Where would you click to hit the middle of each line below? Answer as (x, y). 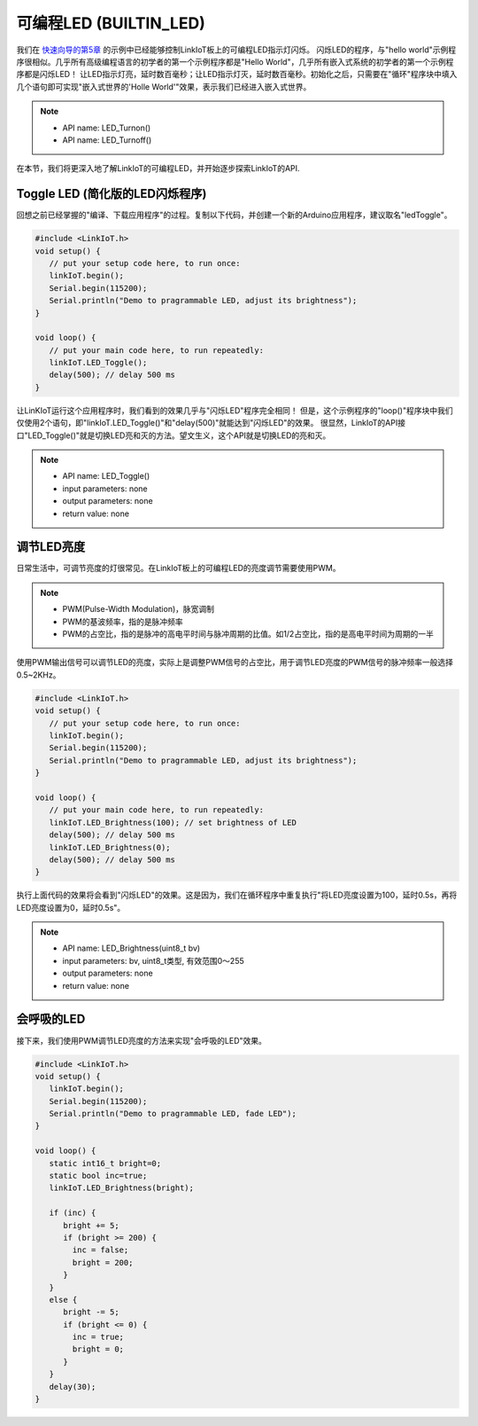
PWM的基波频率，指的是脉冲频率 (123, 622)
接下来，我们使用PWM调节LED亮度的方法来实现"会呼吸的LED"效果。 (142, 1040)
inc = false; (100, 1250)
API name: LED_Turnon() (107, 128)
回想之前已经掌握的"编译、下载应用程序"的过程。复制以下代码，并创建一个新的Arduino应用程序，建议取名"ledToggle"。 (234, 215)
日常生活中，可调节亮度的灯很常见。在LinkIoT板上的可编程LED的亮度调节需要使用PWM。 (178, 568)
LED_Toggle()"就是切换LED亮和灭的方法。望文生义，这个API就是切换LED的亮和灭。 (179, 435)
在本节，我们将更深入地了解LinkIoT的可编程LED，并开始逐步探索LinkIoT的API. (158, 168)
